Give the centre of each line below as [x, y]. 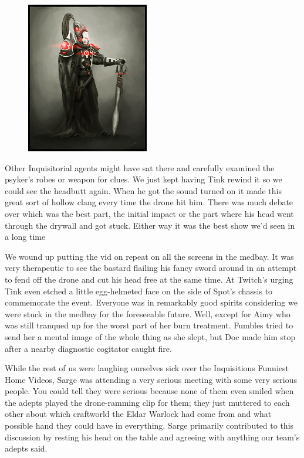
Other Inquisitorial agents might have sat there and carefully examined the [140, 167]
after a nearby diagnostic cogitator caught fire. [88, 348]
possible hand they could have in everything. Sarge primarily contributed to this [149, 425]
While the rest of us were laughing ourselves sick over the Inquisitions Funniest [147, 368]
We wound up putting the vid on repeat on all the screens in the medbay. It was [149, 256]
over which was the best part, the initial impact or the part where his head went [149, 213]
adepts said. [26, 448]
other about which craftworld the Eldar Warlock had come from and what [138, 414]
